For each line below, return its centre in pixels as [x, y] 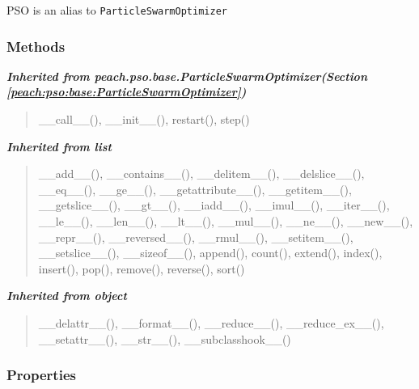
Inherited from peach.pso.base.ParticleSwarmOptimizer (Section [187, 76]
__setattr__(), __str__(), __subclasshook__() [165, 338]
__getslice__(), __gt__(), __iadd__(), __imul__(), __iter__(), [214, 205]
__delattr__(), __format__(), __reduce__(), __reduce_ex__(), [211, 323]
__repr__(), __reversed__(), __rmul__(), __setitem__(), [196, 237]
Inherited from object [67, 296]
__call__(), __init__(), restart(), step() [144, 119]
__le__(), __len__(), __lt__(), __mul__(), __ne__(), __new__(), [226, 221]
